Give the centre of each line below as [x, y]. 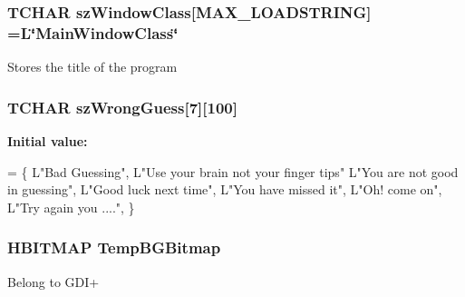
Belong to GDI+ [53, 281]
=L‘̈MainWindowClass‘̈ [93, 32]
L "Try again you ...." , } [71, 207]
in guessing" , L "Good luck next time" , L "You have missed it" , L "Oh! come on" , [225, 189]
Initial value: [48, 140]
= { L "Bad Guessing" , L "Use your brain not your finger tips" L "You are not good [233, 171]
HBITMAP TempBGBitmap [114, 247]
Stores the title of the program [92, 67]
